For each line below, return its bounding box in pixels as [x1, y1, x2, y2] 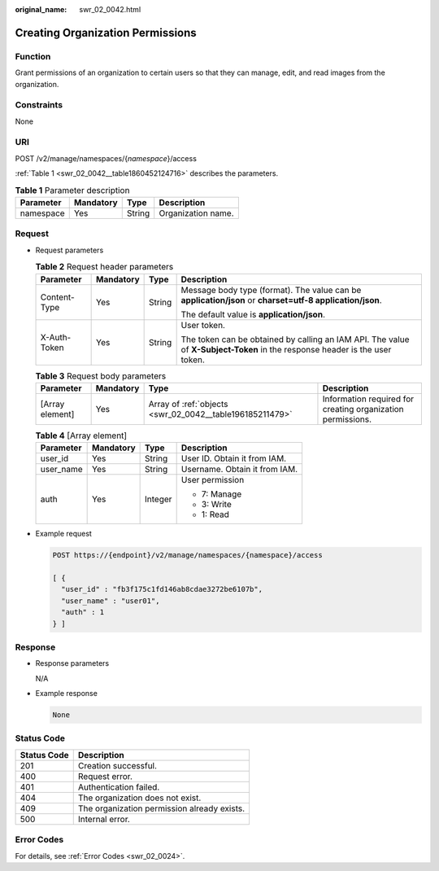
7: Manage [201, 488, 242, 500]
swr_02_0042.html [79, 5, 141, 14]
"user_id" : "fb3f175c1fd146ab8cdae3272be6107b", [61, 584, 263, 594]
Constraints [15, 99, 63, 111]
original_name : [15, 5, 67, 14]
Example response [35, 689, 98, 698]
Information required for [322, 393, 415, 405]
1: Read [201, 509, 229, 520]
